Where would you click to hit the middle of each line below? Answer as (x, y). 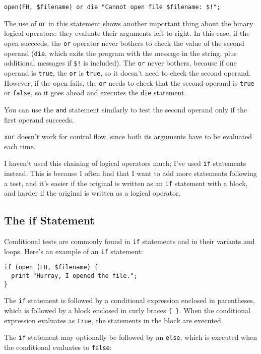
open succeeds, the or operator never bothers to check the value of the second (124, 43)
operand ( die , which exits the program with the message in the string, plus (120, 53)
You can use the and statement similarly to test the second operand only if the (125, 109)
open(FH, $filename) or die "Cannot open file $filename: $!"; (112, 7)
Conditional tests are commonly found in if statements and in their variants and (129, 241)
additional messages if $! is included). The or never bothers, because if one (120, 63)
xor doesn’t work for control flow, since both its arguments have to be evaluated (128, 136)
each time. (20, 146)
